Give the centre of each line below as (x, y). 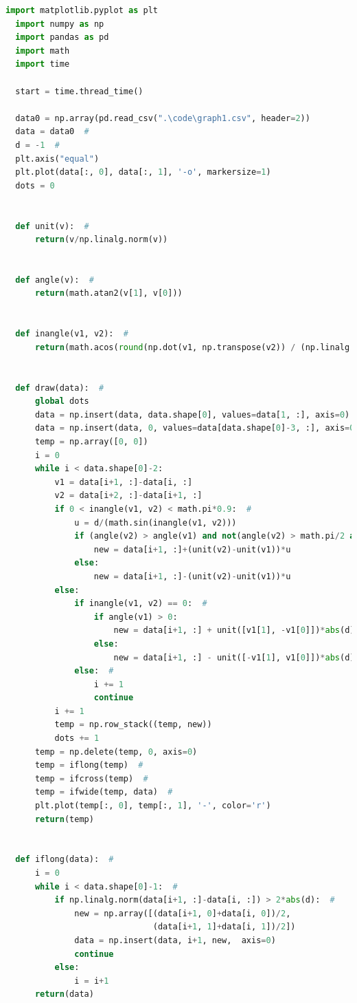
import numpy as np (60, 24)
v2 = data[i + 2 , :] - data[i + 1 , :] (128, 496)
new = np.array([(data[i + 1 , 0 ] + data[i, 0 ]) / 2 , (183, 913)
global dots (62, 401)
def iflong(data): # (65, 860)
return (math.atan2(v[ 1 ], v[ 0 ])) (108, 293)
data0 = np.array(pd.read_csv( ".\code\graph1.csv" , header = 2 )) (163, 118)
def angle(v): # (55, 280)
